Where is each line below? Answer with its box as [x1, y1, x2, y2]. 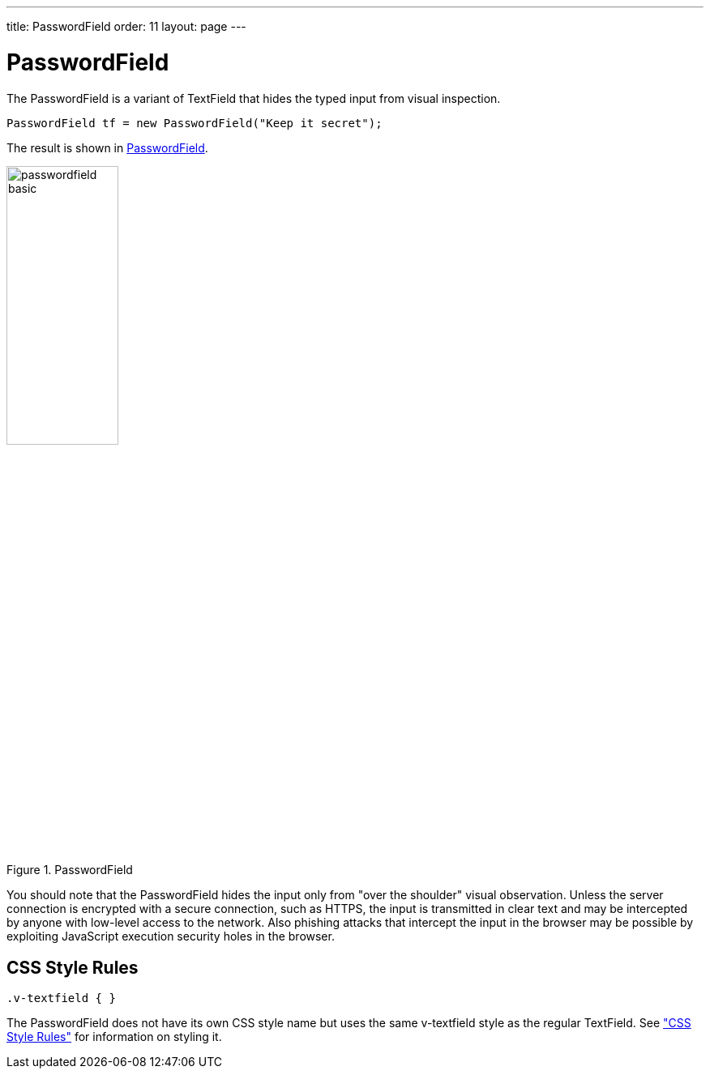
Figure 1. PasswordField [6, 863, 133, 877]
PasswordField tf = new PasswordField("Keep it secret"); [6, 116, 383, 130]
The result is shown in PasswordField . [6, 140, 208, 155]
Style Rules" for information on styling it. [6, 1030, 222, 1044]
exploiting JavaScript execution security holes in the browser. [6, 929, 335, 944]
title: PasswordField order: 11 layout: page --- [6, 19, 246, 33]
